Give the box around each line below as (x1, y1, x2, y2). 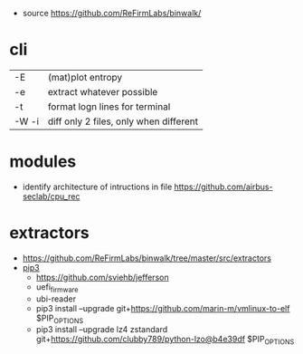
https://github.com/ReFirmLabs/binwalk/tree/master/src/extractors (22, 253, 271, 263)
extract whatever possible (47, 85, 158, 98)
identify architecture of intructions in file (22, 181, 173, 192)
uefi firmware (35, 281, 79, 294)
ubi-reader (35, 293, 77, 304)
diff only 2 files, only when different (47, 115, 199, 128)
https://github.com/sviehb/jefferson (35, 272, 169, 282)
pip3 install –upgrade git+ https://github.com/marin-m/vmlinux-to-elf (35, 302, 290, 313)
